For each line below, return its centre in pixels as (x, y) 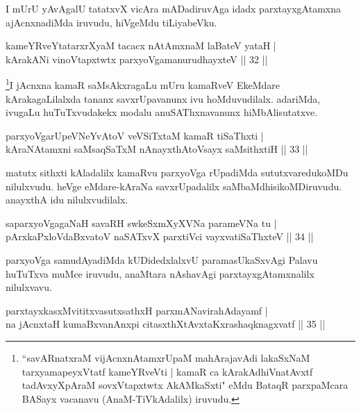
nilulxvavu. (29, 287)
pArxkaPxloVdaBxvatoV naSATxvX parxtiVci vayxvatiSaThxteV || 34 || (160, 236)
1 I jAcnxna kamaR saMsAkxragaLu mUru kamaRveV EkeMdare (143, 84)
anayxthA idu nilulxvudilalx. (67, 200)
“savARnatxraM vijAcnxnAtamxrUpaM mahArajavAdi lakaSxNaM (166, 357)
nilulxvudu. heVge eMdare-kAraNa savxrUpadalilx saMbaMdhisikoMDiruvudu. (174, 186)
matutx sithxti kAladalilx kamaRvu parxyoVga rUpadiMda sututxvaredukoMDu (177, 172)
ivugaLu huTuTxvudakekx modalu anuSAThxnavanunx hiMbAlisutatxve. (162, 112)
